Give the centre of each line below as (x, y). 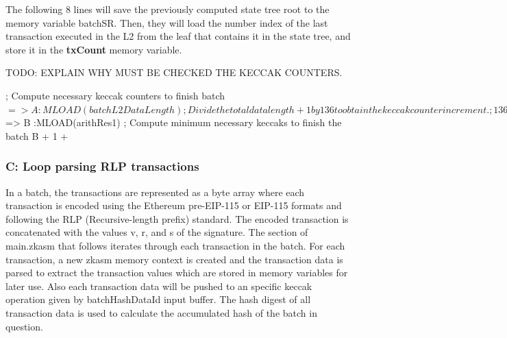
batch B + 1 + (37, 135)
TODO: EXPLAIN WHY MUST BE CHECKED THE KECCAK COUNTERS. (174, 72)
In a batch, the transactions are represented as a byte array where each (155, 192)
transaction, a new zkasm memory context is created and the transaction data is (174, 259)
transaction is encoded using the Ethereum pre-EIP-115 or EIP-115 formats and (174, 205)
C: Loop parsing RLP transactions (102, 166)
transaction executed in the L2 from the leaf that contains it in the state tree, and (178, 36)
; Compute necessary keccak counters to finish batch (115, 95)
